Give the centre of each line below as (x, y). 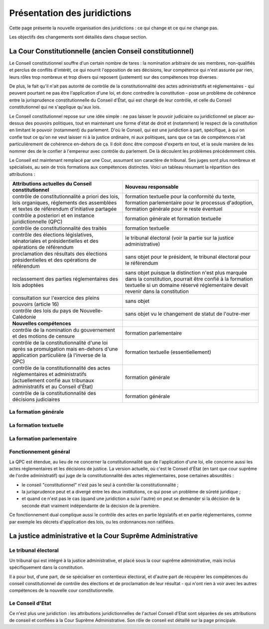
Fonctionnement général (40, 452)
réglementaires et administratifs (49, 375)
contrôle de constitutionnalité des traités (60, 228)
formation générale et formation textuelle (173, 219)
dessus (17, 123)
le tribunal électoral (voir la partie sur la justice (180, 238)
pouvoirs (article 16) (36, 304)
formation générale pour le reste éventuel (174, 209)
